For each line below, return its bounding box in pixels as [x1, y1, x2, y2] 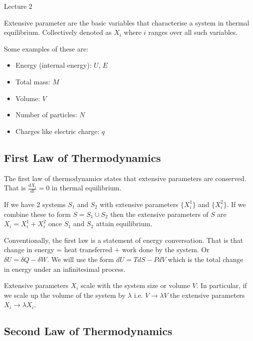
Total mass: [15, 76, 51, 86]
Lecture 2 [4, 1, 32, 11]
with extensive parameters [100, 199, 178, 209]
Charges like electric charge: [15, 126, 100, 136]
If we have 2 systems [4, 199, 66, 209]
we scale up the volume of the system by [4, 289, 126, 300]
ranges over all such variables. [148, 27, 238, 37]
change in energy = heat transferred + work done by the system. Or [4, 244, 209, 255]
